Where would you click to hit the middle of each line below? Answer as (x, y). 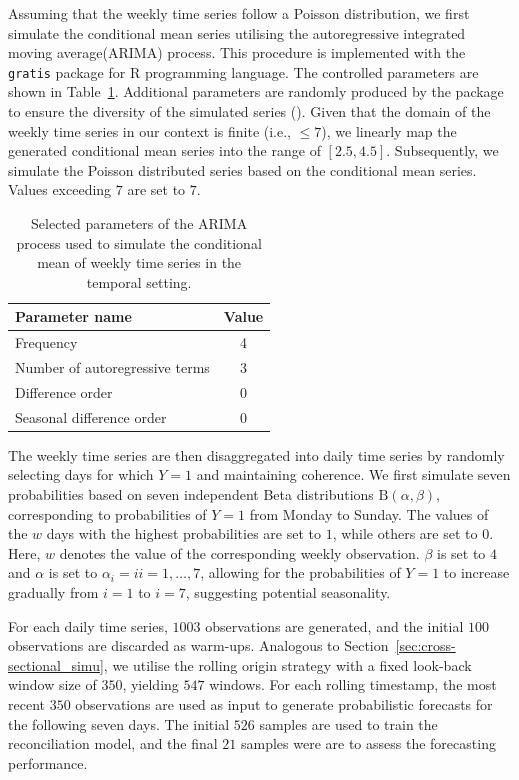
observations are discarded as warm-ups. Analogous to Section (198, 645)
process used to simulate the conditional (139, 242)
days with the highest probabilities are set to (183, 533)
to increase (476, 572)
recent (26, 703)
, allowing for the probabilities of (300, 572)
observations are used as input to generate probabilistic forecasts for (284, 703)
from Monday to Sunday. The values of (369, 513)
